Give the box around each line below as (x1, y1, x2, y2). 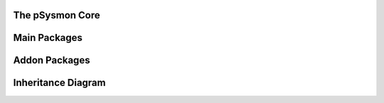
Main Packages (13, 32, 83, 44)
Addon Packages (13, 54, 90, 66)
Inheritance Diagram (13, 77, 106, 89)
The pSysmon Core (13, 9, 101, 21)
